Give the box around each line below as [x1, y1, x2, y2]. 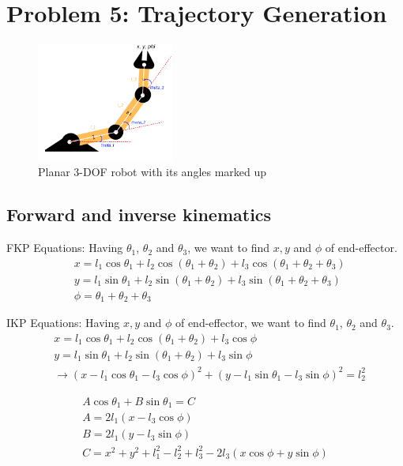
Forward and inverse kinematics [6, 202, 272, 227]
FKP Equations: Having [6, 239, 123, 256]
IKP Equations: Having [6, 314, 120, 331]
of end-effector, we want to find [175, 314, 326, 331]
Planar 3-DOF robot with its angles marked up [38, 163, 267, 180]
